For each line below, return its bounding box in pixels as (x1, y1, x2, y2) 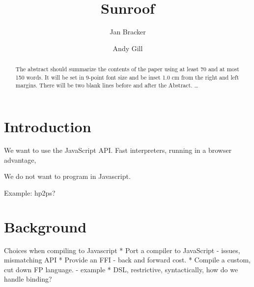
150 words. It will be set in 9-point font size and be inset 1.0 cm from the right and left (15, 73, 239, 81)
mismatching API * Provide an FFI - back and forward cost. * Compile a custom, (4, 255, 251, 265)
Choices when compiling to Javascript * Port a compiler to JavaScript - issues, (4, 245, 240, 255)
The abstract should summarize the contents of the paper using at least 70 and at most (15, 65, 239, 73)
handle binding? (4, 274, 52, 284)
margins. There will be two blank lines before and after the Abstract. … (15, 81, 198, 89)
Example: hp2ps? (4, 187, 56, 198)
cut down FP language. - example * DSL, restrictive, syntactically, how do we (4, 264, 238, 274)
